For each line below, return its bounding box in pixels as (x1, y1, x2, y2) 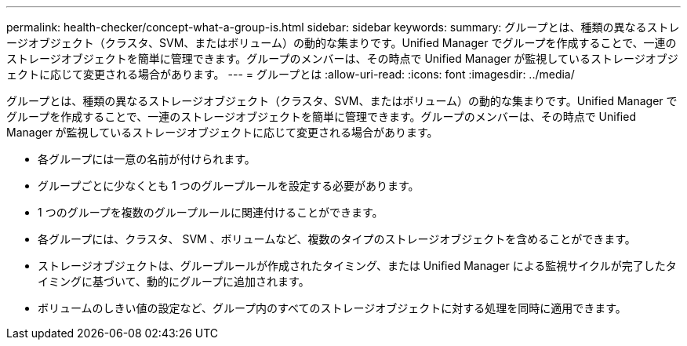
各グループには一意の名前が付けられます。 (38, 152, 256, 166)
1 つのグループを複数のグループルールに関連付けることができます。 (38, 206, 383, 219)
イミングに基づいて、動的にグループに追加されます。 (38, 275, 310, 288)
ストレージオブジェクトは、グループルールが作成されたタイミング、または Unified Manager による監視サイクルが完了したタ (38, 259, 677, 272)
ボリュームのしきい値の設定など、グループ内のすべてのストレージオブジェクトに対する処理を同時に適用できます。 (38, 301, 627, 315)
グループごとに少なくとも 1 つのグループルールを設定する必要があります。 (38, 179, 420, 192)
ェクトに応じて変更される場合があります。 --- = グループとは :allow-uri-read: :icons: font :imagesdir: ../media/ (6, 67, 575, 81)
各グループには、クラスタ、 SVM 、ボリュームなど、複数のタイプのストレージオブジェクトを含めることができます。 (38, 232, 636, 246)
